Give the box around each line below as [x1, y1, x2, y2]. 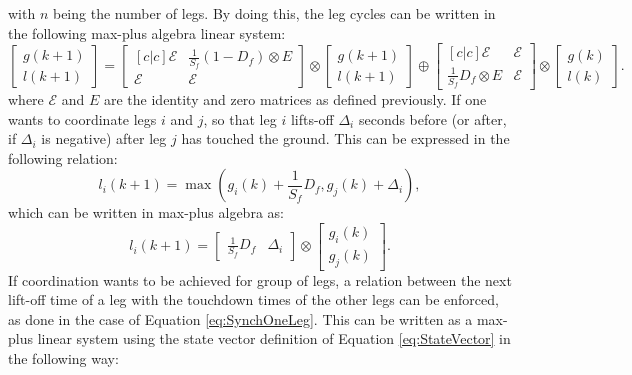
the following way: [8, 348, 119, 368]
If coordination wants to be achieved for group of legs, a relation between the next [8, 269, 512, 290]
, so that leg [203, 108, 277, 129]
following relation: [8, 147, 118, 168]
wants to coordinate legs [8, 108, 157, 129]
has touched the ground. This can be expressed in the [181, 128, 510, 149]
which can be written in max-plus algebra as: [8, 202, 284, 223]
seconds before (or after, [358, 108, 507, 129]
